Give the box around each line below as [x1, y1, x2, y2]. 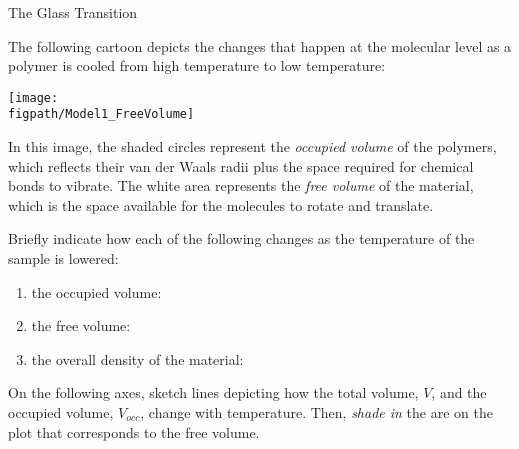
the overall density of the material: [31, 348, 244, 369]
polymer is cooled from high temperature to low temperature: [8, 55, 386, 76]
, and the [431, 382, 487, 403]
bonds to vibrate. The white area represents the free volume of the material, [8, 175, 474, 196]
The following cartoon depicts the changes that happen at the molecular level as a [8, 35, 512, 56]
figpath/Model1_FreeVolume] [8, 107, 195, 122]
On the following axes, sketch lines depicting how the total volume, [8, 382, 419, 403]
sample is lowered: [8, 248, 119, 269]
